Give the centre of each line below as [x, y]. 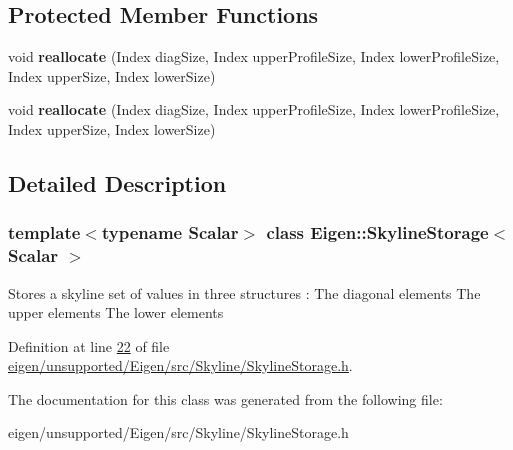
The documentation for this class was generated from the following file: [225, 398]
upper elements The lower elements [116, 312]
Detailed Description [117, 182]
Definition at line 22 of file [89, 345]
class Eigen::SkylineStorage [377, 232]
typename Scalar [170, 232]
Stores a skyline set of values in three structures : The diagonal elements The [244, 292]
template [44, 232]
